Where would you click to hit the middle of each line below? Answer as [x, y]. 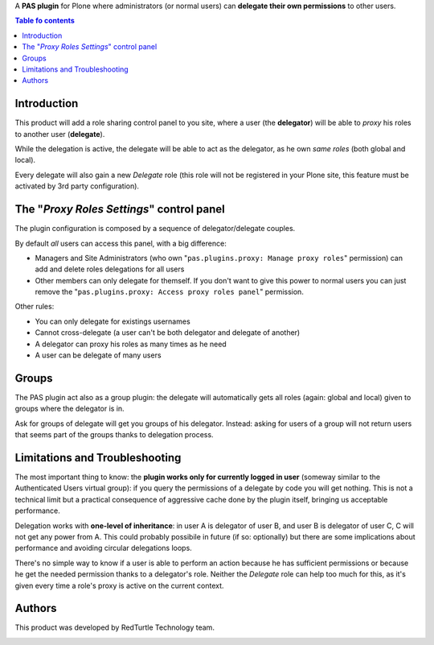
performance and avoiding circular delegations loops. [103, 548]
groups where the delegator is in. [70, 409]
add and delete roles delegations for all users [110, 269]
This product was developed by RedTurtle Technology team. [115, 627]
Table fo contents [45, 21]
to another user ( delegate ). [60, 134]
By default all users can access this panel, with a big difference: [121, 243]
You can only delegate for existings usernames [113, 321]
